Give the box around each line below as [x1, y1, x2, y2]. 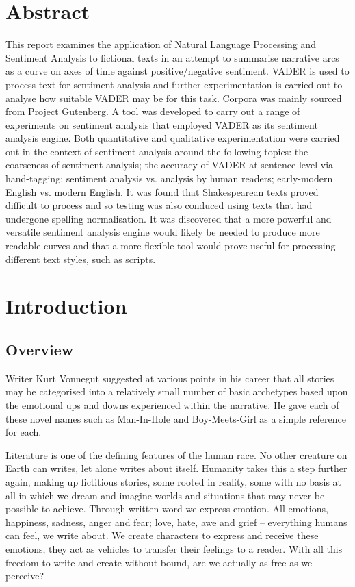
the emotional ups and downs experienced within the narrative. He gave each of [5, 397, 339, 412]
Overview [5, 338, 74, 360]
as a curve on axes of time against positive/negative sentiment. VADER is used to [5, 64, 350, 78]
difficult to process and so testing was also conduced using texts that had [5, 198, 313, 212]
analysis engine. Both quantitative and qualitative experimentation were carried [5, 131, 340, 145]
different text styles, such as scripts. [5, 251, 156, 266]
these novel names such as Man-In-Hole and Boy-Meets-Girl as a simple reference [5, 411, 346, 425]
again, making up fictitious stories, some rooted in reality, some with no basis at [5, 474, 342, 488]
